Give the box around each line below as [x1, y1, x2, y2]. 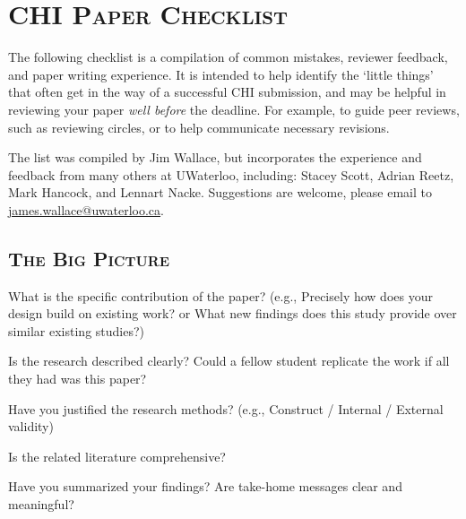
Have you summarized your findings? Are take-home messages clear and [8, 477, 402, 496]
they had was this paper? [8, 369, 147, 388]
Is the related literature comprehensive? [8, 446, 226, 465]
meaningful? [8, 495, 74, 514]
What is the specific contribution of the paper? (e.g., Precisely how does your [8, 286, 433, 305]
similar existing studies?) [8, 321, 145, 340]
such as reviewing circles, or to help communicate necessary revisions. [8, 117, 390, 136]
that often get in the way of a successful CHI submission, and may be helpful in [8, 82, 446, 101]
